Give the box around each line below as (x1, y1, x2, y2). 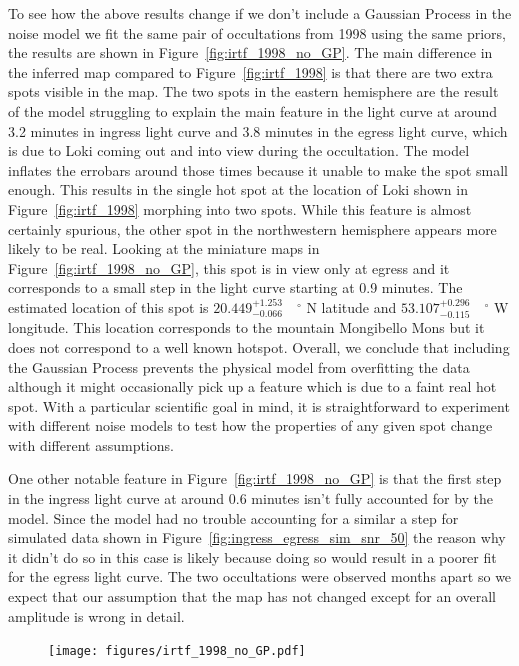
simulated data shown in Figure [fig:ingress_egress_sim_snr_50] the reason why (8, 527, 506, 548)
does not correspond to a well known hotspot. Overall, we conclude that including (8, 336, 510, 357)
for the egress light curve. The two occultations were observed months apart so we (8, 566, 512, 587)
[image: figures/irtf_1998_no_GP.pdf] (48, 644, 306, 659)
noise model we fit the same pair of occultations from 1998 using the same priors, (8, 22, 506, 43)
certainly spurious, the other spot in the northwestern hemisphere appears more (8, 218, 497, 239)
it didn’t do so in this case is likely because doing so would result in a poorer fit (8, 546, 497, 567)
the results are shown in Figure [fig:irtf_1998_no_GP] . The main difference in (8, 42, 493, 63)
